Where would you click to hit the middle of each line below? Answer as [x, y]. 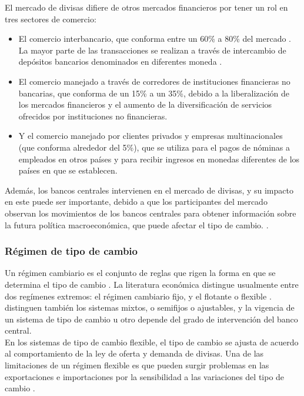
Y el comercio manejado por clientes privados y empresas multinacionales [151, 136]
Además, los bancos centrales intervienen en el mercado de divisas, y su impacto [149, 190]
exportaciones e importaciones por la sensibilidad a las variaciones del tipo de [145, 376]
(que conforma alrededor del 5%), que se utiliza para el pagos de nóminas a [154, 147]
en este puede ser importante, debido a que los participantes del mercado [136, 202]
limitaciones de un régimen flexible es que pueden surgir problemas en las [137, 365]
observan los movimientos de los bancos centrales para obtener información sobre [151, 213]
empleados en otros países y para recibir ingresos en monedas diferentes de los [159, 159]
